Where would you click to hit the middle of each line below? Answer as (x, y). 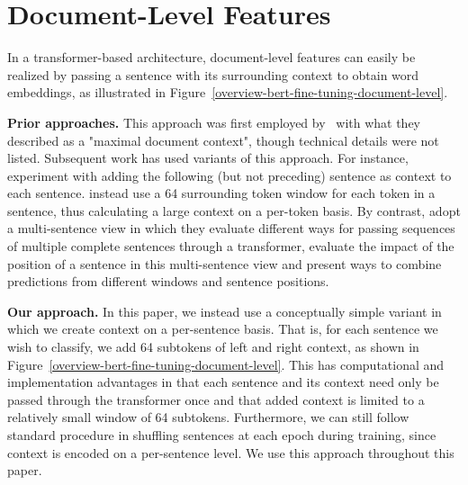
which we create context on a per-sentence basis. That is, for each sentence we (223, 329)
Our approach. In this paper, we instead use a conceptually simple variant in (225, 311)
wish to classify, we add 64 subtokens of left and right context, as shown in (213, 347)
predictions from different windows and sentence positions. (168, 281)
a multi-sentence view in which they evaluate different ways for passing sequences (231, 228)
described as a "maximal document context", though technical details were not (223, 140)
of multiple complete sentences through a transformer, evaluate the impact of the (231, 246)
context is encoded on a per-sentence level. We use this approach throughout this (231, 452)
